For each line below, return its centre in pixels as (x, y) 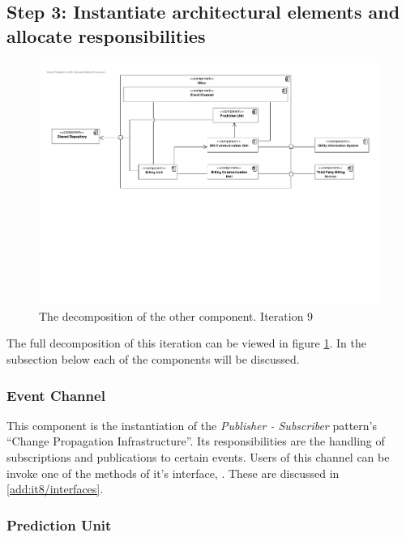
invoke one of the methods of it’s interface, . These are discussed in (173, 473)
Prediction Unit (59, 524)
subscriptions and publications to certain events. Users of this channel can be (198, 457)
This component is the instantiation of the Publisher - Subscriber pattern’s (192, 425)
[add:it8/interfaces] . (55, 489)
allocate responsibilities (106, 35)
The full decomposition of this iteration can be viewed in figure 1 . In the (186, 343)
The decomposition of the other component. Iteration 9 (176, 315)
